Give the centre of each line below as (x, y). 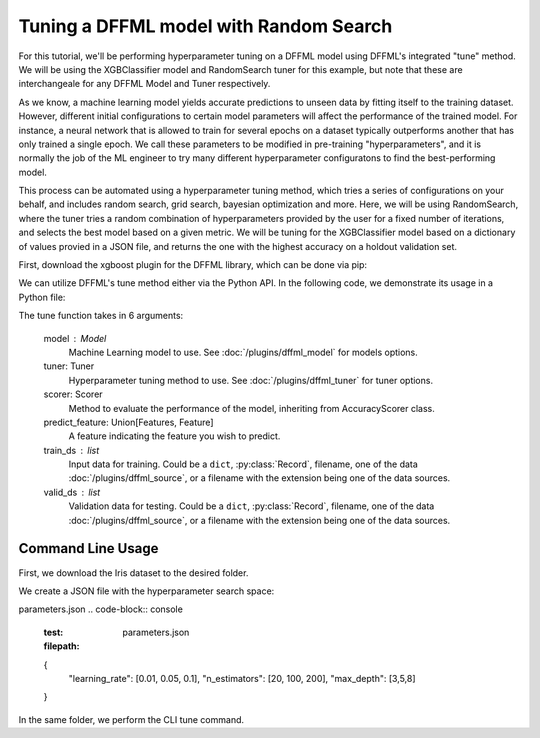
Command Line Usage (88, 548)
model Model (75, 338)
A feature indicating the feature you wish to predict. (174, 436)
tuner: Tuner (69, 366)
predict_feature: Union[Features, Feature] (128, 422)
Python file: (42, 297)
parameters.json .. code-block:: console (101, 609)
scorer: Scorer (73, 394)
